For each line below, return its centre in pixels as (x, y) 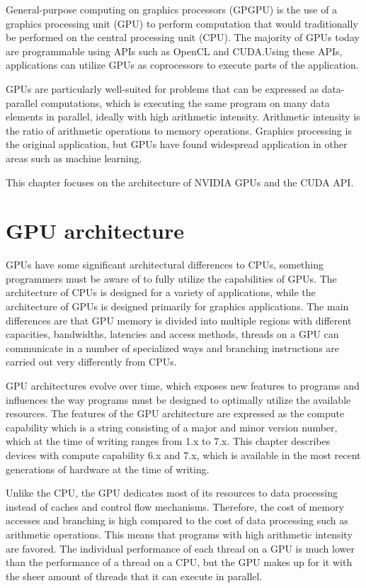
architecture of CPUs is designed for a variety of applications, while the (161, 292)
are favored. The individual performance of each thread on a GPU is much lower (180, 548)
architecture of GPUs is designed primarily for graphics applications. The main (177, 306)
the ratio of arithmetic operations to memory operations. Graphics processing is (179, 130)
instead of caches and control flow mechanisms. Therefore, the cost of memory (175, 506)
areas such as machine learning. (74, 158)
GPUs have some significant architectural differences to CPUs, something (165, 265)
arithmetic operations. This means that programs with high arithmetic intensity (179, 534)
